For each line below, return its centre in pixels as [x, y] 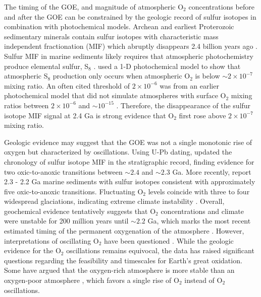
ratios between [27, 105]
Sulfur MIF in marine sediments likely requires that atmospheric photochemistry [129, 56]
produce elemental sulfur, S [46, 66]
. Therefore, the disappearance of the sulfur [184, 105]
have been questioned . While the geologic [169, 240]
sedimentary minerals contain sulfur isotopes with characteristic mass [111, 36]
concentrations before [221, 7]
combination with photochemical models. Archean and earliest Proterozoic [119, 26]
